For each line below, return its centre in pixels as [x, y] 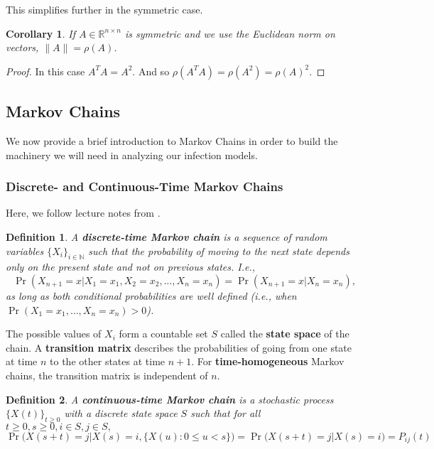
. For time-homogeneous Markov [268, 361]
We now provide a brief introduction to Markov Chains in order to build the [172, 140]
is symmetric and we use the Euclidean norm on [230, 33]
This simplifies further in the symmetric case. [104, 9]
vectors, [22, 47]
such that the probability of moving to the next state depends [219, 250]
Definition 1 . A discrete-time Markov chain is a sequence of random [167, 236]
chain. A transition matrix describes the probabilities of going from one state [179, 347]
